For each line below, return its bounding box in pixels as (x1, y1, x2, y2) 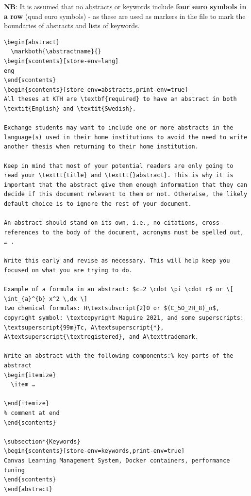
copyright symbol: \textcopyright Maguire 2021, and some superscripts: (4, 314, 244, 321)
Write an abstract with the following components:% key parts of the (4, 352, 234, 360)
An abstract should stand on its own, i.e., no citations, (4, 219, 199, 227)
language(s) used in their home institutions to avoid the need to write (4, 133, 248, 141)
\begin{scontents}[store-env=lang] (4, 57, 119, 65)
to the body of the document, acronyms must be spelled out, (42, 229, 244, 236)
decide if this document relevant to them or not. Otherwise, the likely (4, 191, 248, 198)
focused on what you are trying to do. (4, 267, 133, 274)
